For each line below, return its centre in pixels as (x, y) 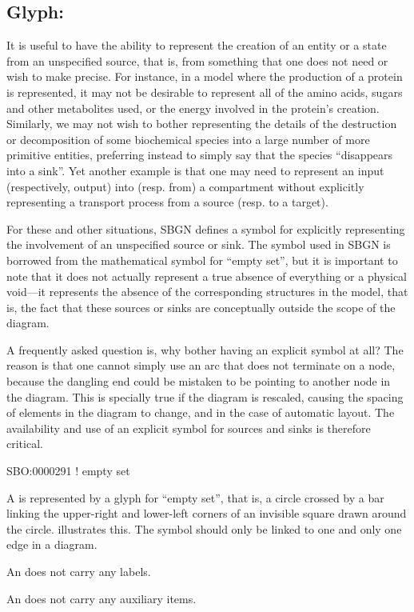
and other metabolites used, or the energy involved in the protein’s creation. (193, 108)
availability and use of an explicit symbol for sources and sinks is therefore (189, 428)
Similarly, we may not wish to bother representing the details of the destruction (202, 124)
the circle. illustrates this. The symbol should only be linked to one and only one (204, 528)
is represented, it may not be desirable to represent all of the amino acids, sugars (205, 92)
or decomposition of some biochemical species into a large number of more (188, 139)
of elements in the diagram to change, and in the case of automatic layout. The (201, 412)
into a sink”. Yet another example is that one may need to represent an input (195, 170)
